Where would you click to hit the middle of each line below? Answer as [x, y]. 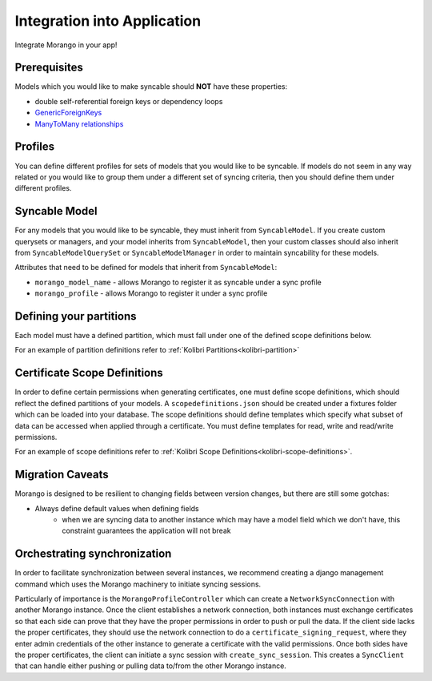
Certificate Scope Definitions [89, 373]
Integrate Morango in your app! [66, 45]
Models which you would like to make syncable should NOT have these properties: [151, 87]
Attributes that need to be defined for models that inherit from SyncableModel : [146, 268]
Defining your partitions [76, 316]
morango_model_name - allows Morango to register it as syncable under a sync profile [178, 282]
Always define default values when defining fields [117, 508]
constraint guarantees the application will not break [146, 531]
